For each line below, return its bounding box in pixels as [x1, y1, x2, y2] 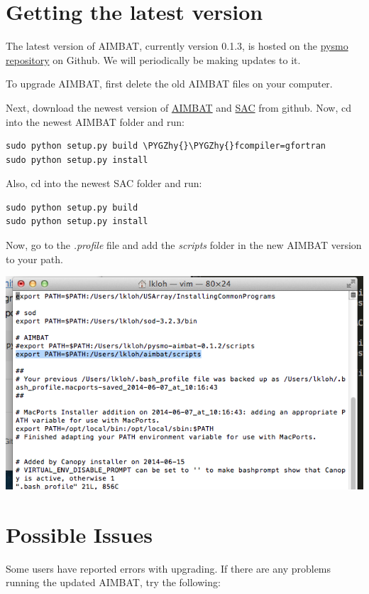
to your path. [6, 251, 63, 266]
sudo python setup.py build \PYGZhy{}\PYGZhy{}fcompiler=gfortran [6, 141, 326, 152]
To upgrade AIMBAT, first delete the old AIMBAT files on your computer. [6, 76, 333, 91]
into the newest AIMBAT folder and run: [6, 114, 184, 129]
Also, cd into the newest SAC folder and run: [6, 176, 202, 191]
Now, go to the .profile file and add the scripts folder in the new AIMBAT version [6, 238, 362, 253]
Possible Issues [6, 519, 153, 548]
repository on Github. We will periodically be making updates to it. [6, 52, 301, 67]
